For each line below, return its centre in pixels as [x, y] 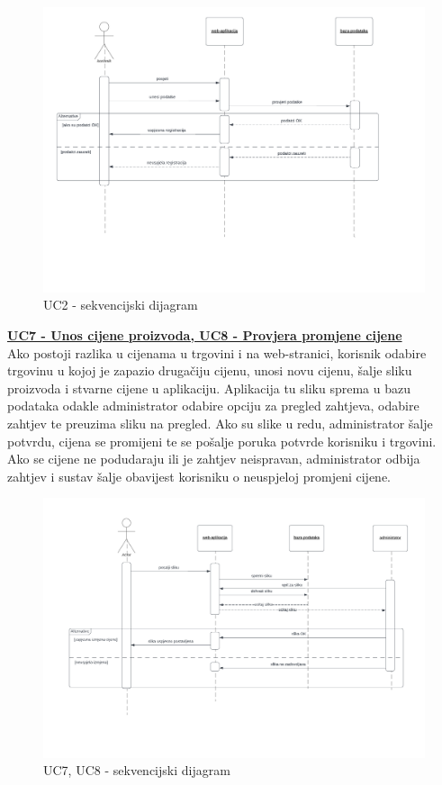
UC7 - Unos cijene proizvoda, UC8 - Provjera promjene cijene [205, 334]
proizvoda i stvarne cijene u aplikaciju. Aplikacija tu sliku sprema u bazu [209, 388]
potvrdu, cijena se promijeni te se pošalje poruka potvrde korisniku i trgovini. [222, 441]
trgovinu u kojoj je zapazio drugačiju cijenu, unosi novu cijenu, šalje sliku [210, 370]
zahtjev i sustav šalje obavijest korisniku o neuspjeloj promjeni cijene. [199, 476]
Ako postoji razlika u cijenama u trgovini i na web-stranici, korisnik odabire [217, 352]
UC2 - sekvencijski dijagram [121, 305]
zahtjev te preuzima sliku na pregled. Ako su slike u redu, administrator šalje [220, 423]
